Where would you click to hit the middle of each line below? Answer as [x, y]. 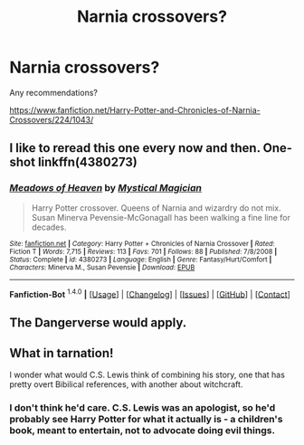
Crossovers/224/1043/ [52, 119]
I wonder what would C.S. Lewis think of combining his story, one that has [147, 375]
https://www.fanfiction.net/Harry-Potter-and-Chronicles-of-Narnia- [135, 109]
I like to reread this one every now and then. [135, 148]
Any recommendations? [53, 92]
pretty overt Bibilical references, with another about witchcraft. [126, 384]
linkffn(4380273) [87, 162]
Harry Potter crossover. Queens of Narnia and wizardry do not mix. [157, 208]
